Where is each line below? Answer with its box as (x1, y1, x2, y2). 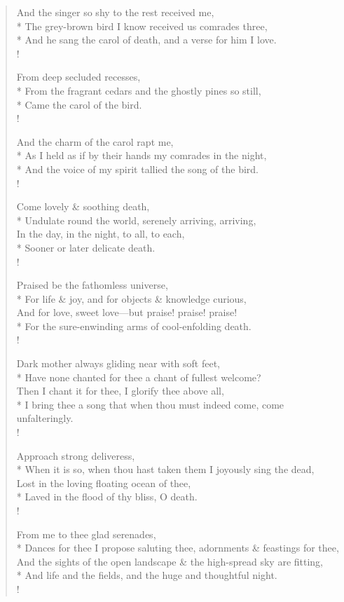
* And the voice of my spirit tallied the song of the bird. (16, 161, 259, 176)
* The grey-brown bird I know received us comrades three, (16, 18, 268, 33)
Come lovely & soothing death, (16, 199, 150, 214)
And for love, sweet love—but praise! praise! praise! (16, 305, 238, 320)
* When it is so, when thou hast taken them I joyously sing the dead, (16, 462, 315, 477)
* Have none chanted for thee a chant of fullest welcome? (16, 369, 261, 384)
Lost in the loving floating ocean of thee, (16, 475, 191, 490)
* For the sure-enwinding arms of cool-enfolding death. (16, 318, 252, 333)
